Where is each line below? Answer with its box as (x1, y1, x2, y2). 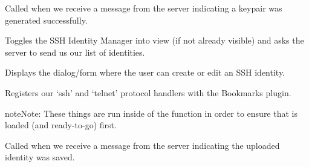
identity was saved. (5, 151, 75, 163)
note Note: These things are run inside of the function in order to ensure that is (5, 106, 298, 119)
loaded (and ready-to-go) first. (5, 119, 117, 131)
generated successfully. (5, 13, 88, 26)
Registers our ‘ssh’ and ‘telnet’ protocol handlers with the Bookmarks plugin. (5, 86, 291, 99)
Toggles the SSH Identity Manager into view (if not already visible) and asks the (5, 34, 304, 47)
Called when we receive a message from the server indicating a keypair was (5, 2, 282, 14)
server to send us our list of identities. (5, 45, 145, 58)
